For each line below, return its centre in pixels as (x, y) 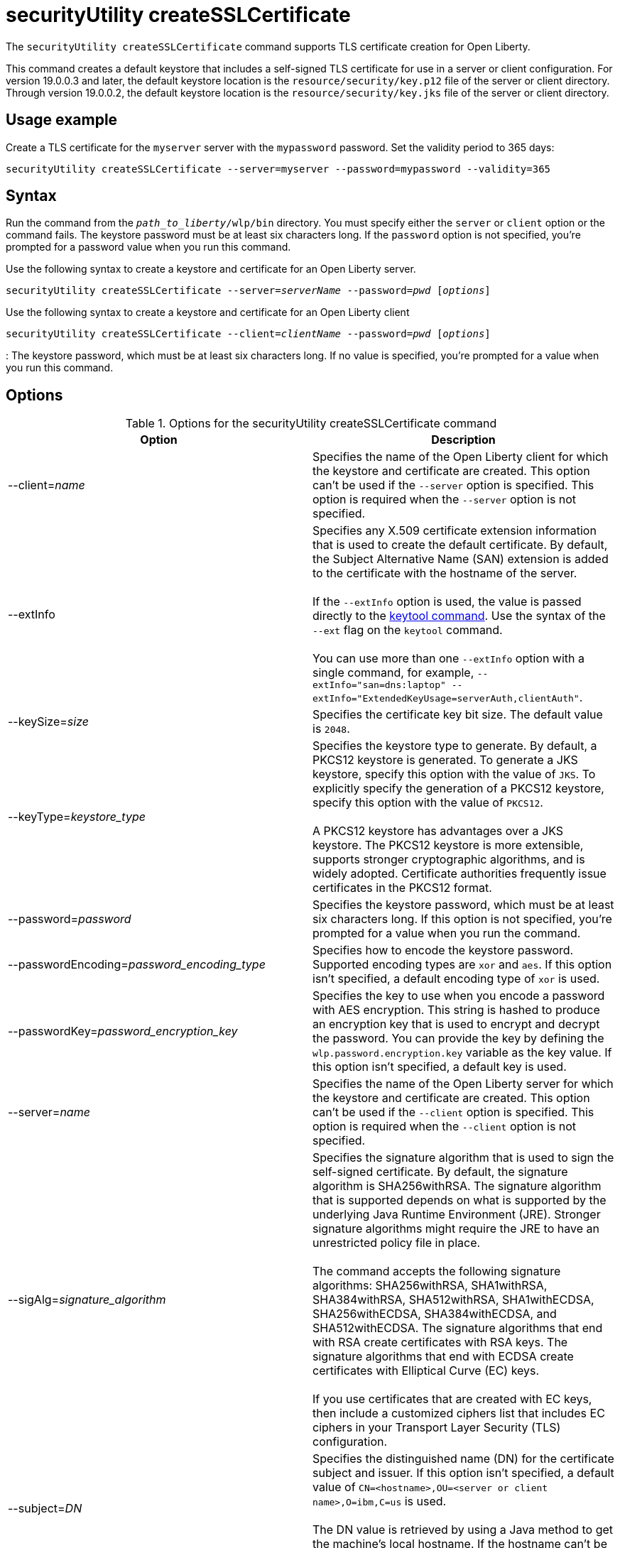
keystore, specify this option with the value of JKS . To (454, 774)
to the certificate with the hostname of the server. (445, 573)
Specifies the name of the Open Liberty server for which (463, 1084)
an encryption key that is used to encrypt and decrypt (456, 1024)
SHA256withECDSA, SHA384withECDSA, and (435, 1314)
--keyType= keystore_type (77, 817)
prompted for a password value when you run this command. (148, 247)
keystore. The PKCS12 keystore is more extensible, (448, 845)
